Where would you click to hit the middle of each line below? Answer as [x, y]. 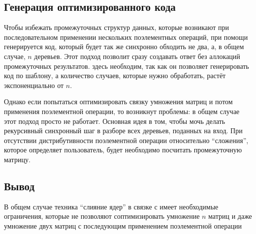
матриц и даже [230, 216]
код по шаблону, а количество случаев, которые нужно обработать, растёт [115, 75]
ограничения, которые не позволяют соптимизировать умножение [102, 216]
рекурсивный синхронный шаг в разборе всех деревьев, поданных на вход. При [123, 131]
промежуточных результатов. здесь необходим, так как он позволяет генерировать [127, 66]
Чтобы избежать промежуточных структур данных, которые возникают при [117, 27]
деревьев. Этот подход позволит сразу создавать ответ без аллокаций [137, 56]
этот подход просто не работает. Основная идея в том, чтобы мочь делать [115, 121]
